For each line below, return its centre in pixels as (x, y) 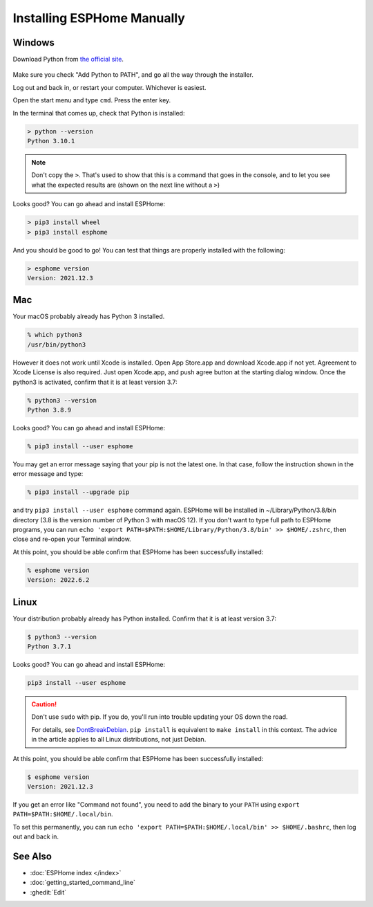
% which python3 (55, 335)
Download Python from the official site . (68, 59)
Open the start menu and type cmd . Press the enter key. (92, 100)
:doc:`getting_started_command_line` (83, 883)
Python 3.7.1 (49, 647)
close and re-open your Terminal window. (72, 539)
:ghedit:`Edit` (48, 892)
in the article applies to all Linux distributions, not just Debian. (119, 740)
